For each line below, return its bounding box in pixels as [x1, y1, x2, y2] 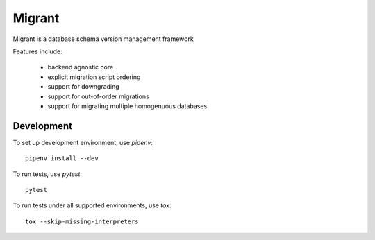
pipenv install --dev [25, 155, 99, 162]
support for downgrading [47, 83, 119, 91]
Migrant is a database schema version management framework [12, 35, 194, 43]
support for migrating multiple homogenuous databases [47, 101, 208, 110]
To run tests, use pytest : [12, 170, 83, 178]
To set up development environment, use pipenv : [12, 138, 153, 146]
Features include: [12, 47, 62, 55]
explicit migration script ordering [47, 73, 141, 81]
